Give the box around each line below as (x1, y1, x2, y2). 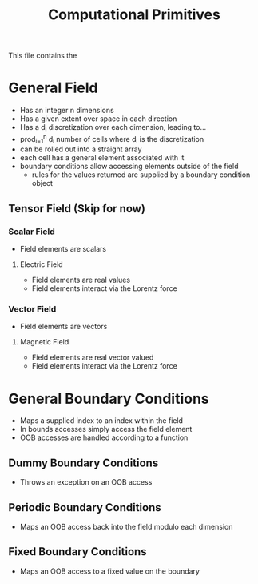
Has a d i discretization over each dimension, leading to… (19, 123, 207, 134)
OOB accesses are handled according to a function (19, 433, 189, 442)
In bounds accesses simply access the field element (19, 425, 193, 434)
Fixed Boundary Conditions (8, 545, 147, 558)
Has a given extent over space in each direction (19, 114, 177, 123)
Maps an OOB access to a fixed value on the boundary (19, 566, 200, 576)
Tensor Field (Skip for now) (8, 202, 146, 215)
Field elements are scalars (19, 244, 106, 254)
